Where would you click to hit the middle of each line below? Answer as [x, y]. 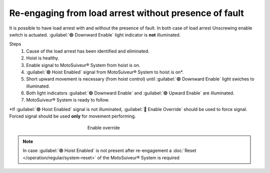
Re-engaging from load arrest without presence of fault [127, 13]
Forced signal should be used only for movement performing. [72, 116]
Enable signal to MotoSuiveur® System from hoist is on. [83, 65]
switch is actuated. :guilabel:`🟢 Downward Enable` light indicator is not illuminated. [95, 34]
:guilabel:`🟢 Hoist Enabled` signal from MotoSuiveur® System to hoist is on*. [105, 72]
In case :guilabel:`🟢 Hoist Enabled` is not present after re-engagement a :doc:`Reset [109, 150]
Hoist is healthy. [43, 58]
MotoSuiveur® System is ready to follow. [68, 100]
